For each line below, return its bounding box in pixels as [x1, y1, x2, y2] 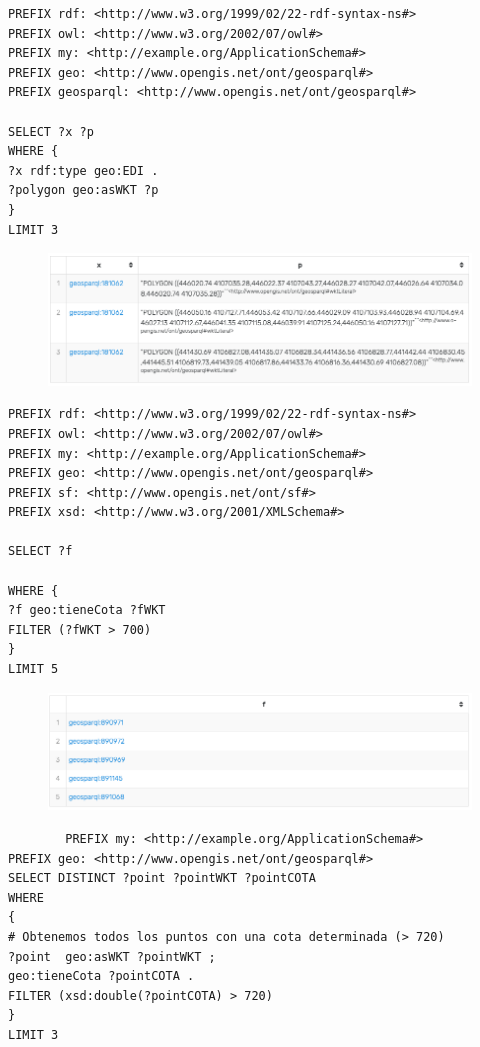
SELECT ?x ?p [8, 124, 94, 139]
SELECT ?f [8, 544, 73, 559]
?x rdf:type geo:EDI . [8, 163, 159, 178]
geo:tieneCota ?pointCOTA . [8, 969, 195, 984]
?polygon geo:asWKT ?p [8, 183, 159, 198]
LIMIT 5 [8, 662, 59, 677]
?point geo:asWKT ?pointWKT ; [8, 949, 216, 964]
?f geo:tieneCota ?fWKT [8, 603, 166, 618]
